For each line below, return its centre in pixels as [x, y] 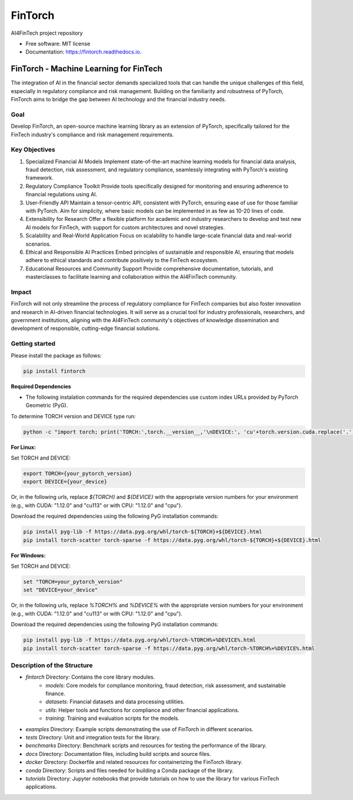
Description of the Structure [52, 665]
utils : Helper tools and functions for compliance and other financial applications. [142, 710]
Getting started [33, 343]
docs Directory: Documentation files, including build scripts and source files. [118, 753]
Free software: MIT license [58, 44]
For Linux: [24, 447]
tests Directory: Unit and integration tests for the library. [93, 737]
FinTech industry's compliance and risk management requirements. [92, 134]
